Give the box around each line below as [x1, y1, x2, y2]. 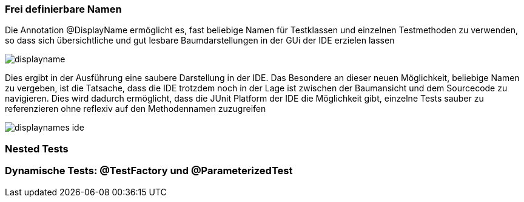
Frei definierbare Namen [5, 3, 122, 15]
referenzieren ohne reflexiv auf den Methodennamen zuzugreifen [5, 103, 266, 114]
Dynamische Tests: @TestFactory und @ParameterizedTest [5, 165, 293, 177]
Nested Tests [5, 142, 69, 155]
